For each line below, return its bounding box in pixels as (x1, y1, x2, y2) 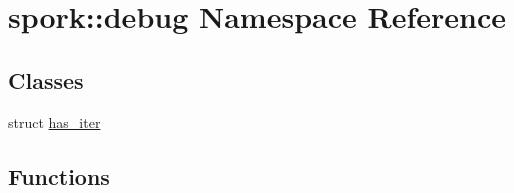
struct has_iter (8, 111, 101, 132)
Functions (8, 160, 110, 191)
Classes (8, 64, 84, 95)
